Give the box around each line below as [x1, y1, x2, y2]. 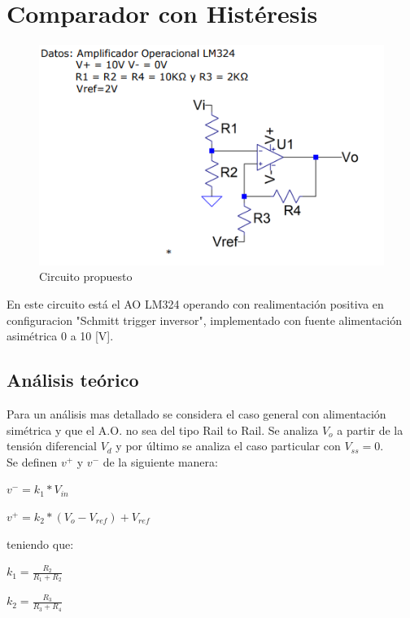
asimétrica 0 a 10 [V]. [7, 327, 114, 344]
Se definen [7, 453, 58, 470]
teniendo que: [7, 535, 74, 552]
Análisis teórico [7, 367, 139, 392]
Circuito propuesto [39, 268, 133, 285]
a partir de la [337, 421, 403, 438]
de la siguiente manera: [102, 453, 218, 470]
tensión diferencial [7, 437, 97, 454]
